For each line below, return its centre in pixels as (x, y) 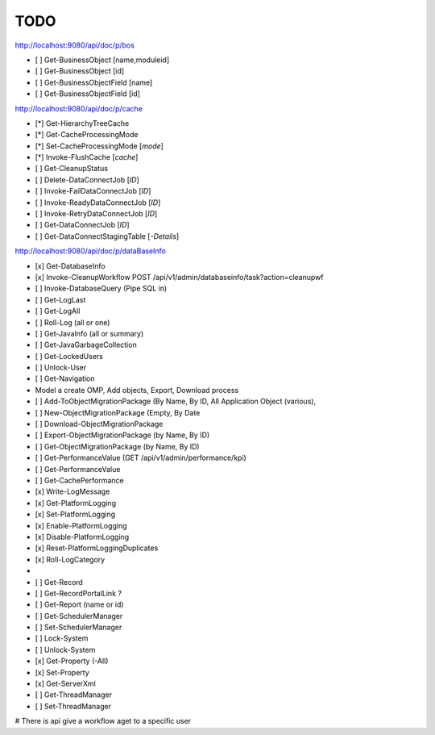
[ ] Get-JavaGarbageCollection (86, 345)
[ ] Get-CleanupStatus (72, 169)
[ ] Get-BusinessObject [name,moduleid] (102, 60)
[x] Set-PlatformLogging (75, 514)
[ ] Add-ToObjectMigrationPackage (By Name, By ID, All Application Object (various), (176, 401)
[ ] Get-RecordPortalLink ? (79, 593)
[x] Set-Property (62, 672)
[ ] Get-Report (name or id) (79, 604)
